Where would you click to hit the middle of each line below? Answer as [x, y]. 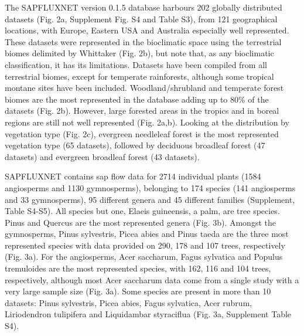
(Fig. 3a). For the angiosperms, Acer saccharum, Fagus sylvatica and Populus [144, 257]
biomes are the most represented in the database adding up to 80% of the [137, 99]
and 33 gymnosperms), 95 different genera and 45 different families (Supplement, [150, 199]
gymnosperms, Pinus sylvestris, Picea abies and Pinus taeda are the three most [147, 234]
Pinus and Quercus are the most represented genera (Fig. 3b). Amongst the [140, 222]
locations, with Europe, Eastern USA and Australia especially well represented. [147, 30]
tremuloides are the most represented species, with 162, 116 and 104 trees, [138, 268]
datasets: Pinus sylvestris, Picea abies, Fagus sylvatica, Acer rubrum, [129, 302]
